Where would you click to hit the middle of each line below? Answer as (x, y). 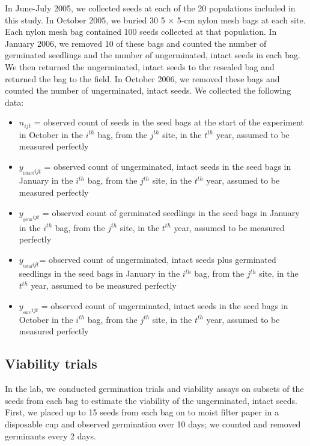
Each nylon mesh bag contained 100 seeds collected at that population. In (141, 32)
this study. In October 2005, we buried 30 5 (85, 20)
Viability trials (51, 363)
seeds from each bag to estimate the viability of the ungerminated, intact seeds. (151, 400)
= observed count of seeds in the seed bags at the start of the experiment (169, 122)
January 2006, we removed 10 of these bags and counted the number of (136, 43)
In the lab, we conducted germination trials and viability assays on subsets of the (154, 389)
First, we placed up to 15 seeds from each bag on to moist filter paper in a (142, 412)
